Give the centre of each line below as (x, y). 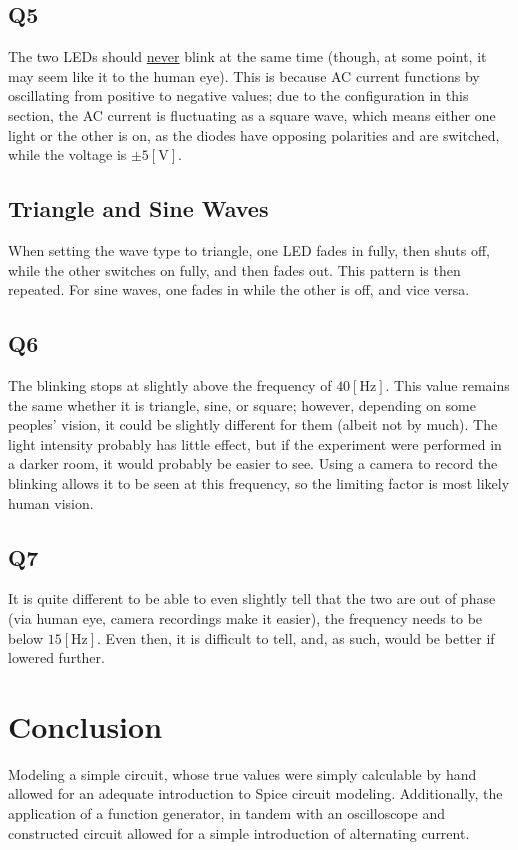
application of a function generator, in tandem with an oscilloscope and (226, 813)
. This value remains (447, 384)
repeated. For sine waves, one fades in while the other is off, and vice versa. (239, 289)
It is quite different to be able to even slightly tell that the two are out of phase (252, 598)
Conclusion (85, 725)
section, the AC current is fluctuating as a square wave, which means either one (252, 114)
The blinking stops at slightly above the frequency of (170, 384)
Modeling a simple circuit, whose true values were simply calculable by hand (242, 773)
